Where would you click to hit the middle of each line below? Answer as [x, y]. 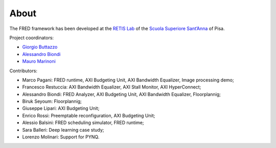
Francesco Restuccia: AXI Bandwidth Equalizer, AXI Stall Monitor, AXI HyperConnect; [112, 87]
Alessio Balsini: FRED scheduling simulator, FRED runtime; [83, 123]
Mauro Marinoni [39, 62]
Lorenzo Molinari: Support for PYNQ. [61, 137]
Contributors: [24, 71]
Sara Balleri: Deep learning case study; [63, 130]
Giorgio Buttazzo [40, 47]
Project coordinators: [31, 38]
